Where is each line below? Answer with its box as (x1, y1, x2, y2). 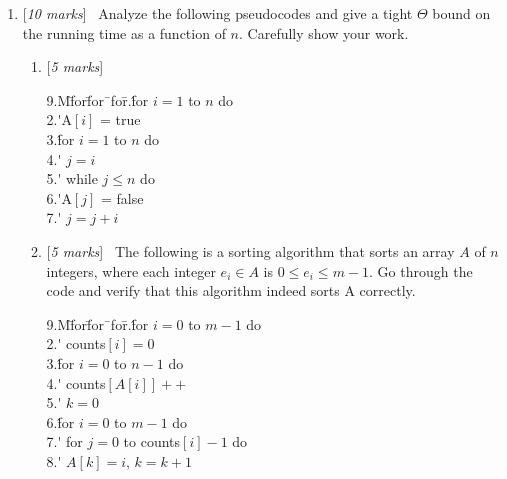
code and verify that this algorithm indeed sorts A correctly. (46, 280, 416, 301)
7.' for (46, 431, 83, 452)
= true (100, 109, 141, 130)
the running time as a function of (22, 22, 226, 43)
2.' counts (46, 333, 106, 354)
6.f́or (46, 411, 75, 432)
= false (100, 187, 144, 208)
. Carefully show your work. (239, 22, 409, 43)
